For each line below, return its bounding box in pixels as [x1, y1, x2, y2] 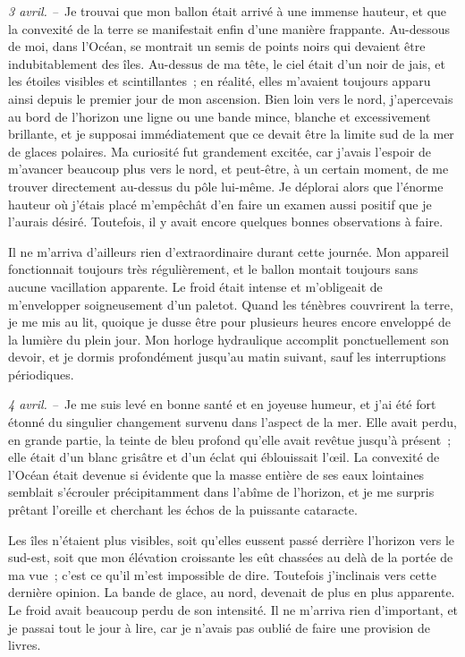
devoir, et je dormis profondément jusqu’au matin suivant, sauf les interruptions [8, 347, 446, 366]
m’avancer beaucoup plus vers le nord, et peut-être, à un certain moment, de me [8, 159, 449, 178]
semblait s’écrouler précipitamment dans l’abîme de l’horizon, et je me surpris [8, 482, 435, 501]
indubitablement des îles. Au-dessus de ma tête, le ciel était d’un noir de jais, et [8, 54, 445, 73]
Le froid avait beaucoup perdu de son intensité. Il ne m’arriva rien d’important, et [8, 601, 459, 619]
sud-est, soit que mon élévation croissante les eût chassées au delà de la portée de [8, 548, 453, 567]
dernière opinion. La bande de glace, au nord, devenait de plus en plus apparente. [8, 583, 455, 602]
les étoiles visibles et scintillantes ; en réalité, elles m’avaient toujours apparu [8, 72, 431, 90]
